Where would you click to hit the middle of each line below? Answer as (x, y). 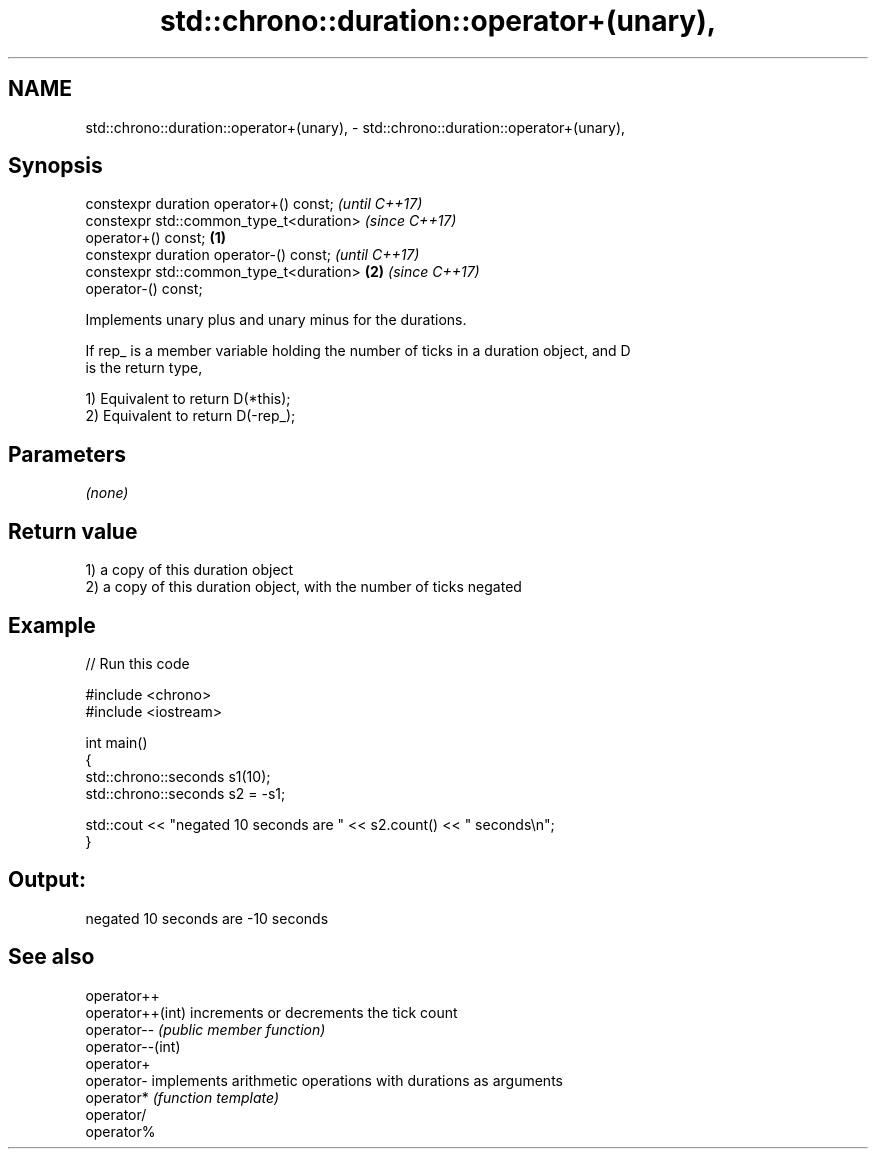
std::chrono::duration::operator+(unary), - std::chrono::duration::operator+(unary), (355, 127)
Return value (73, 531)
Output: (47, 880)
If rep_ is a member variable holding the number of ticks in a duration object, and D (358, 351)
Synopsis (55, 166)
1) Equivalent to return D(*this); (188, 399)
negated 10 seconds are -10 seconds (207, 918)
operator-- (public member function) (205, 1029)
